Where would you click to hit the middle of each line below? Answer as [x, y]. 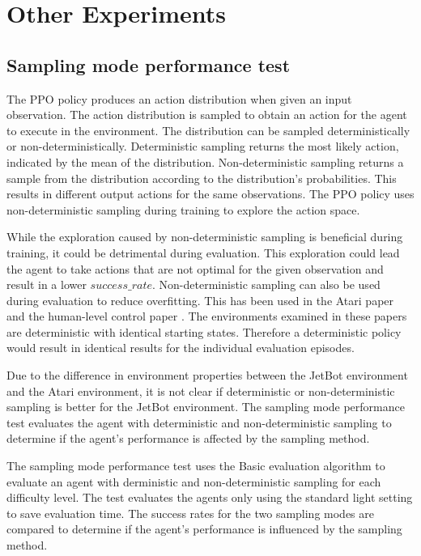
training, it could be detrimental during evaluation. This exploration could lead [203, 252]
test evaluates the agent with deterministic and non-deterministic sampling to [199, 422]
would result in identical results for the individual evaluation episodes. [181, 348]
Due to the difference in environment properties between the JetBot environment [207, 375]
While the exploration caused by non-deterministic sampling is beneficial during [205, 237]
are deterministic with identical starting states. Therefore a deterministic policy [204, 331]
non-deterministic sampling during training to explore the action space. [183, 209]
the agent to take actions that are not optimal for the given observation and [195, 268]
